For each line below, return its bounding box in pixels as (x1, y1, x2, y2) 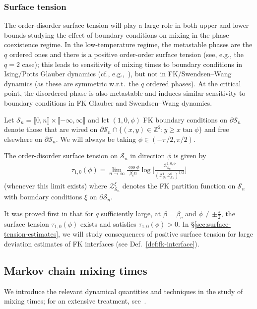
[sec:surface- (194, 218, 231, 229)
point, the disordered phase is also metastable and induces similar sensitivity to (4, 88, 246, 98)
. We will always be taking (56, 133, 136, 144)
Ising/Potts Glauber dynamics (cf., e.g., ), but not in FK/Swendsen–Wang (4, 68, 232, 79)
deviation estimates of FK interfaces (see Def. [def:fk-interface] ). (4, 238, 199, 248)
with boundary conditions (4, 191, 82, 202)
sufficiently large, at (101, 208, 161, 218)
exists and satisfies (80, 218, 136, 229)
